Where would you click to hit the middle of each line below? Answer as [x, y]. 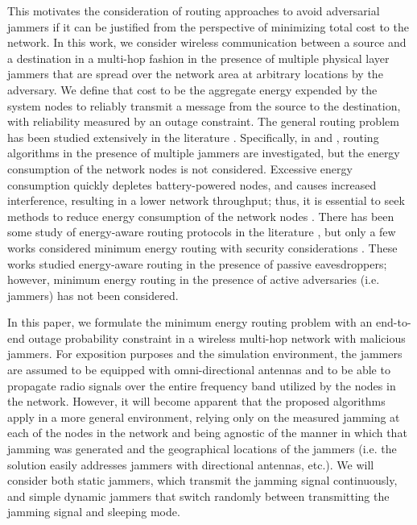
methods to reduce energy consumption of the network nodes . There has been [201, 216]
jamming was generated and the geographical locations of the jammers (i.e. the [202, 449]
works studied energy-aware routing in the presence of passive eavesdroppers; [197, 263]
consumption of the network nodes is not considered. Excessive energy [180, 168]
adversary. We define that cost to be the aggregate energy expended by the [192, 89]
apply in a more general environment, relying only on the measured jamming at [204, 417]
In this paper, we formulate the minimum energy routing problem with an [190, 322]
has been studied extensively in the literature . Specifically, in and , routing [193, 137]
